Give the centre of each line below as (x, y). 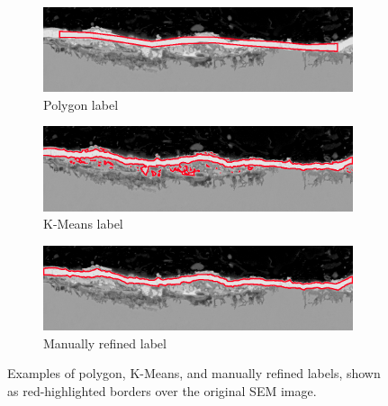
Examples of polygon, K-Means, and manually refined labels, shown (194, 373)
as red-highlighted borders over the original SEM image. (162, 390)
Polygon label (81, 104)
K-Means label (83, 224)
